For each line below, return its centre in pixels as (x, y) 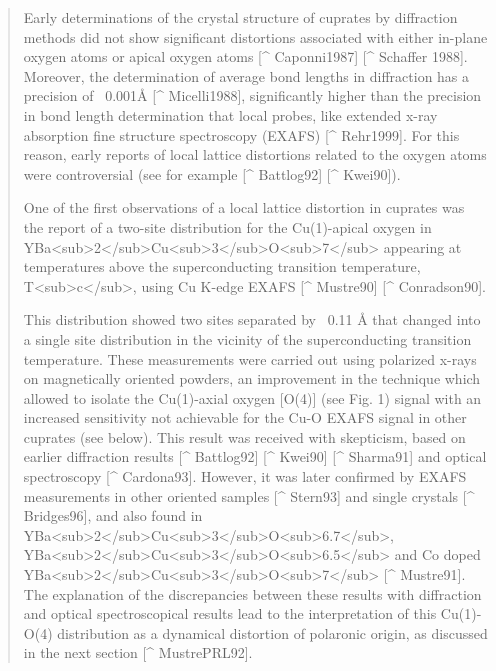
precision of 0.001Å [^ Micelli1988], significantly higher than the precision (252, 95)
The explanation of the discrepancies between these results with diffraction (252, 593)
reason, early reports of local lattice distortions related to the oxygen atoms (255, 154)
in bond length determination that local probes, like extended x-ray (230, 114)
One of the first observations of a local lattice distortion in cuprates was (244, 207)
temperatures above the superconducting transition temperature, (222, 266)
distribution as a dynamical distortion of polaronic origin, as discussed (272, 632)
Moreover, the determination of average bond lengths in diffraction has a (246, 75)
